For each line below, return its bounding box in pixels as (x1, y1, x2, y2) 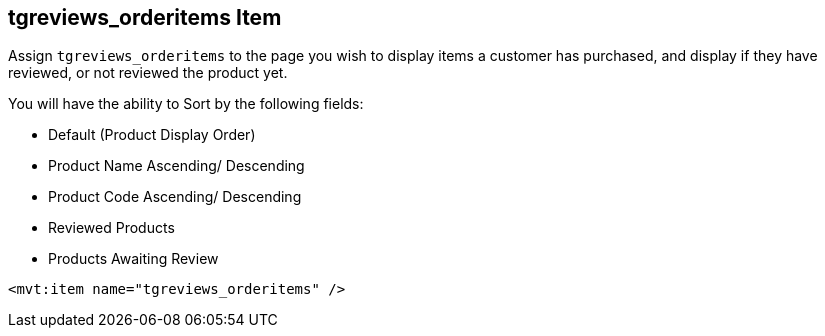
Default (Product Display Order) (48, 126, 256, 144)
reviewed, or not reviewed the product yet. (8, 64, 288, 82)
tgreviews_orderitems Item (8, 5, 282, 30)
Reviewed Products (48, 219, 175, 237)
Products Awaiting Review (48, 250, 219, 268)
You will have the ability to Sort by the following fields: (8, 95, 364, 113)
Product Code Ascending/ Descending (48, 188, 302, 206)
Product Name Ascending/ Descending (48, 157, 305, 175)
